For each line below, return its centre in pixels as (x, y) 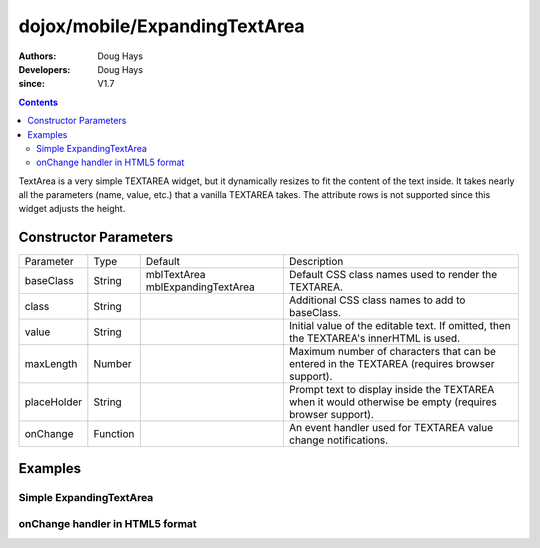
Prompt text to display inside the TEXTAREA (391, 390)
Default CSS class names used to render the (393, 275)
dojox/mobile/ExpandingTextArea (161, 26)
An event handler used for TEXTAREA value (391, 428)
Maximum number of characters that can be (392, 352)
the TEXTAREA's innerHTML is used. (374, 338)
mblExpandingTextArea (200, 287)
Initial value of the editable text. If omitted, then (399, 326)
